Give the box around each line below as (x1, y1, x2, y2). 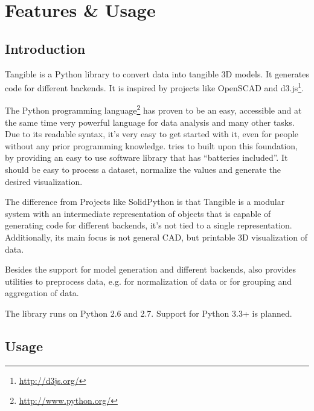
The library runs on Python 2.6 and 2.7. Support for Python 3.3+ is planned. (5, 306, 292, 319)
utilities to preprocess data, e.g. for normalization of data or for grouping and (5, 274, 292, 287)
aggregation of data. (5, 286, 79, 299)
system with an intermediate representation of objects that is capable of (5, 207, 271, 219)
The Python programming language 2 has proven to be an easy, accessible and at (5, 102, 302, 117)
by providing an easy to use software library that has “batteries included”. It (5, 151, 288, 164)
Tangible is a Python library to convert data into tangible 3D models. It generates (5, 67, 310, 80)
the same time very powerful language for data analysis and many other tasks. (5, 115, 295, 128)
